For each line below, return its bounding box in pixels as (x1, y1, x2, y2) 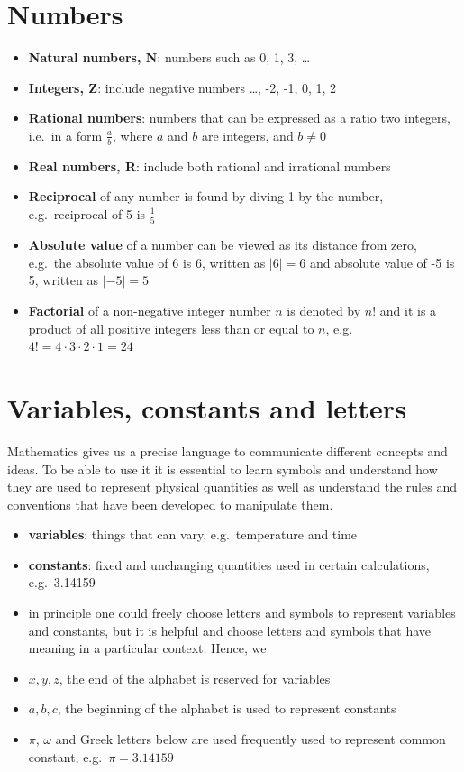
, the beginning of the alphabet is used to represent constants (57, 699, 396, 718)
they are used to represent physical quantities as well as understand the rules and (7, 477, 457, 496)
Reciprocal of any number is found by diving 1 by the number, (28, 187, 384, 206)
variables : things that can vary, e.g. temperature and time (28, 525, 358, 544)
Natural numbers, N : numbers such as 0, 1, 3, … (28, 48, 311, 67)
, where (112, 125, 153, 144)
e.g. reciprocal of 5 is (28, 204, 146, 223)
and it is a (379, 301, 437, 320)
